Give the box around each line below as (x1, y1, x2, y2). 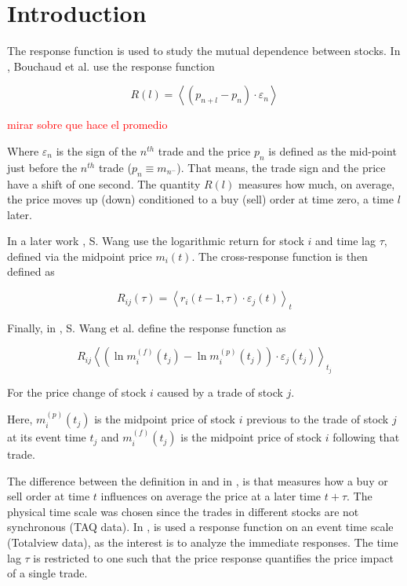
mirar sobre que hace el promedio (7, 116, 168, 133)
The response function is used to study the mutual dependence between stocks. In (7, 42, 401, 59)
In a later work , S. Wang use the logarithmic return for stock (7, 233, 304, 249)
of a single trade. (7, 565, 88, 581)
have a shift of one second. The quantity (7, 175, 201, 192)
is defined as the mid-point (268, 142, 397, 159)
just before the (7, 159, 78, 175)
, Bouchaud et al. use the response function (7, 57, 215, 74)
